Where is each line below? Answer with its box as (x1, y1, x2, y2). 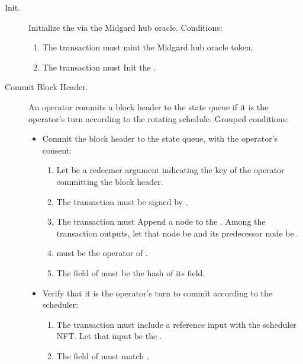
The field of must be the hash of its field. (56, 266, 205, 279)
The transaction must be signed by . (56, 195, 188, 207)
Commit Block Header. (5, 81, 88, 93)
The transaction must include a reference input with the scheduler (56, 318, 296, 330)
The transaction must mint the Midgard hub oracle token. (42, 41, 253, 53)
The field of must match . (56, 349, 149, 362)
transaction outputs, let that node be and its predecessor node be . (56, 226, 299, 239)
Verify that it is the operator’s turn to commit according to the (42, 286, 272, 299)
